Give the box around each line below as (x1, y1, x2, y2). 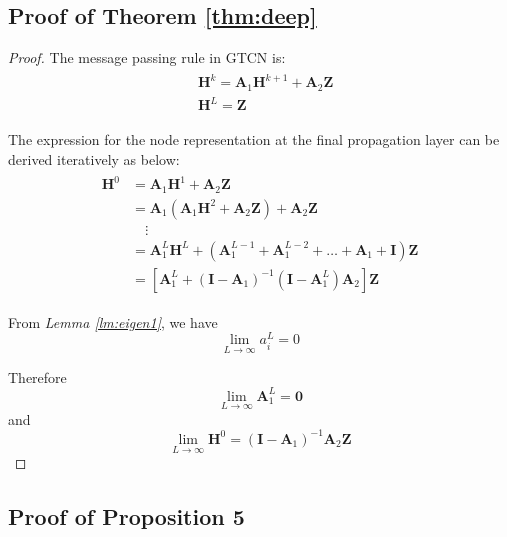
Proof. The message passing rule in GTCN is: (8, 47, 286, 68)
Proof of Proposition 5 (8, 501, 245, 532)
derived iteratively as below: (8, 148, 180, 169)
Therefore (8, 366, 67, 387)
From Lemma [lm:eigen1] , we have (8, 311, 218, 332)
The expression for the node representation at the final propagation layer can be (8, 129, 500, 150)
